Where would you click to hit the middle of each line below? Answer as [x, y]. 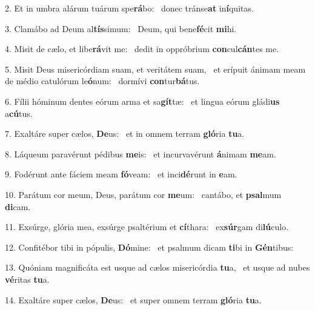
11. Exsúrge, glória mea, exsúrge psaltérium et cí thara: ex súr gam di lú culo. [147, 227]
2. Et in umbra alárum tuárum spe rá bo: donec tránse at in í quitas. [129, 8]
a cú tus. [19, 113]
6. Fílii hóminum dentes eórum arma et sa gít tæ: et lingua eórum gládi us [142, 101]
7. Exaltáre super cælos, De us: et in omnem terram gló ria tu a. [125, 134]
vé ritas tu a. [27, 279]
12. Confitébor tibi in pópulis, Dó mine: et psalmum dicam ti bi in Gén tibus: [149, 247]
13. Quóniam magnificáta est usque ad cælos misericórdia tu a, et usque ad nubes [157, 267]
